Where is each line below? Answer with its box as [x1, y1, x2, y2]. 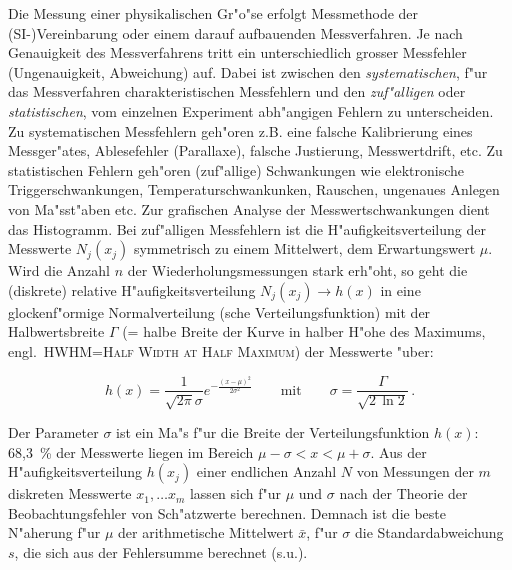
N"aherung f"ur [8, 522, 101, 543]
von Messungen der [356, 461, 474, 482]
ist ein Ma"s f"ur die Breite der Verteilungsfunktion [116, 421, 430, 442]
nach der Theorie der [339, 483, 468, 504]
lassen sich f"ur [189, 483, 282, 504]
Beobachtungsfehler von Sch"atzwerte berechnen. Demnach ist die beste [8, 502, 446, 523]
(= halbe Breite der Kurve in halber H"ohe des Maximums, [122, 321, 486, 342]
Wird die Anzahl [8, 260, 110, 281]
